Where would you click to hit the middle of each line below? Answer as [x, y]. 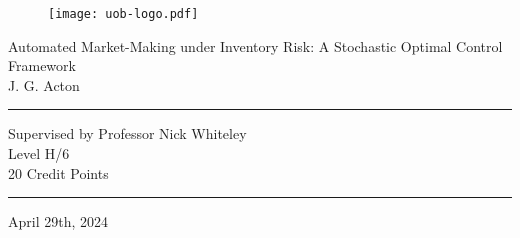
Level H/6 [39, 153]
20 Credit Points [58, 172]
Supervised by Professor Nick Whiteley [127, 133]
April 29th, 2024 [58, 221]
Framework [42, 65]
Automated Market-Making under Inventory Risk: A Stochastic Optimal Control [255, 45]
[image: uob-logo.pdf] [123, 14]
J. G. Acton [44, 84]
